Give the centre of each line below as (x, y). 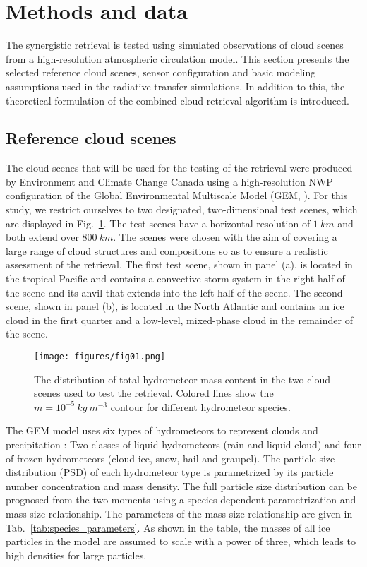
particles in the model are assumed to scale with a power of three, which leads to (181, 541)
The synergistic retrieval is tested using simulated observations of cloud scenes (175, 45)
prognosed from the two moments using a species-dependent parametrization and (181, 500)
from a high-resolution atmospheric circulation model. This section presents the (178, 58)
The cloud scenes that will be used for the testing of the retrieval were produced (179, 168)
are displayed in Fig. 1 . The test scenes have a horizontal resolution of (158, 223)
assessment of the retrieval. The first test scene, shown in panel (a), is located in (179, 264)
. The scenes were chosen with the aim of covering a (225, 237)
